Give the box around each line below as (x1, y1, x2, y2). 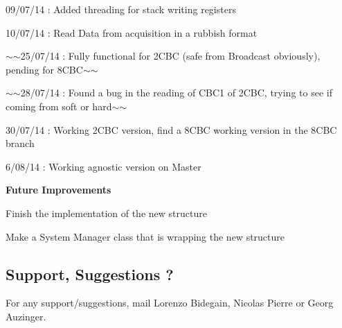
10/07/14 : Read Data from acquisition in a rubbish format (6, 25, 258, 40)
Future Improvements (6, 182, 111, 197)
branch (6, 136, 35, 150)
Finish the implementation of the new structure (6, 205, 207, 220)
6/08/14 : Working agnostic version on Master (6, 159, 201, 173)
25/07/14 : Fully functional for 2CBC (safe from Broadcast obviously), (20, 49, 321, 63)
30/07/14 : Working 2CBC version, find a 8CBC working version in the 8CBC (6, 122, 337, 137)
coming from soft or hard (6, 98, 112, 113)
